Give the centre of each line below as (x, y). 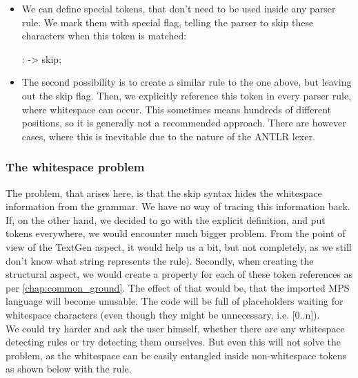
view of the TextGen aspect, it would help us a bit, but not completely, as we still (179, 246)
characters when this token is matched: (104, 36)
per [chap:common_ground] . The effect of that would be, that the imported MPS (178, 287)
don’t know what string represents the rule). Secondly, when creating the (160, 260)
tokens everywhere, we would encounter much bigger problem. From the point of (176, 233)
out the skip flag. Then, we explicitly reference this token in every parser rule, (187, 95)
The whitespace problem (75, 167)
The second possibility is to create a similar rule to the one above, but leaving (187, 82)
